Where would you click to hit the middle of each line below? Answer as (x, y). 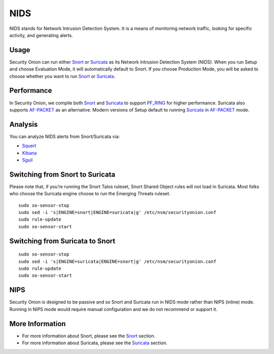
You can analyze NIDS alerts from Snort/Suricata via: (65, 136)
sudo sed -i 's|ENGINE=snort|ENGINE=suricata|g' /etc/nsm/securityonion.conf (117, 213)
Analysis (24, 124)
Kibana (29, 153)
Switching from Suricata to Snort (62, 241)
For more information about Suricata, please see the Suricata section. (95, 343)
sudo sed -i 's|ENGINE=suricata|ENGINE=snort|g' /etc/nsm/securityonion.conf (117, 261)
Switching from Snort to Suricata (62, 174)
